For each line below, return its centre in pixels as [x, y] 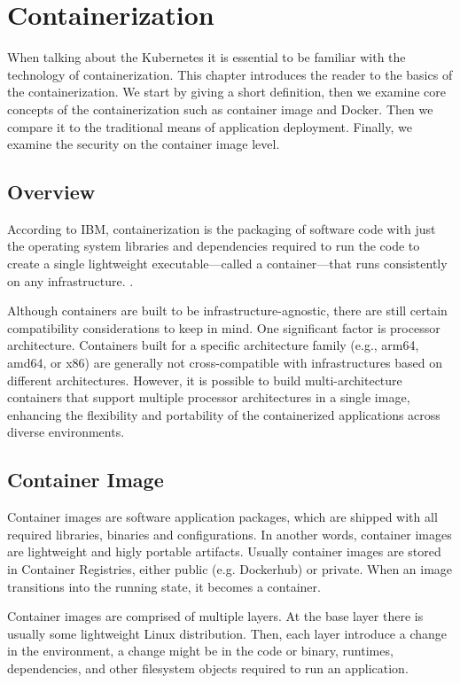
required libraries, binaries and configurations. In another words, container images [230, 534]
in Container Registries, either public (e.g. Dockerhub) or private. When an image [230, 569]
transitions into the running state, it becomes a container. [164, 586]
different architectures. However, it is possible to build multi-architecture [205, 380]
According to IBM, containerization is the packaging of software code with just [222, 228]
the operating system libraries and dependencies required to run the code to [214, 246]
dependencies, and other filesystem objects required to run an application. [208, 667]
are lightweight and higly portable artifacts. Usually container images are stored [224, 551]
